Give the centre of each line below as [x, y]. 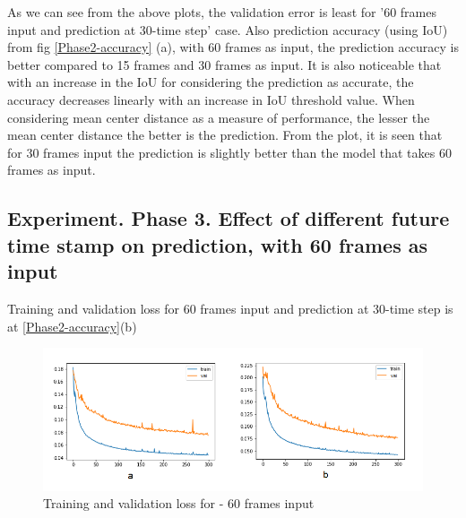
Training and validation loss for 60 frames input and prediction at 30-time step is [230, 308]
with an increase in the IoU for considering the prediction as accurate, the [211, 82]
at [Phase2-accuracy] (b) [72, 326]
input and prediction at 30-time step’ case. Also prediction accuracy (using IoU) [228, 29]
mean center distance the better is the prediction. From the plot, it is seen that [225, 135]
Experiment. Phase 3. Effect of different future [229, 218]
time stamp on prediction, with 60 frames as [217, 244]
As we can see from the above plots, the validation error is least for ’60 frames [222, 12]
